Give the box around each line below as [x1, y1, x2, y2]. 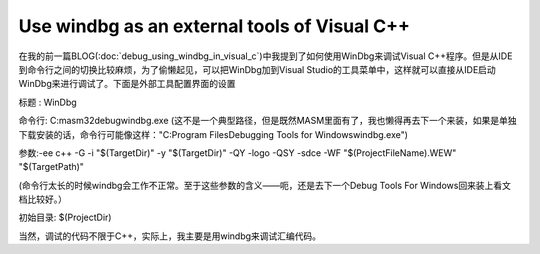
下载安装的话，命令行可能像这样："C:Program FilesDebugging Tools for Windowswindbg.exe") [18, 128, 409, 140]
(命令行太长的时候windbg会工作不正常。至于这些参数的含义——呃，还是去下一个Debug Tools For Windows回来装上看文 [18, 179, 512, 191]
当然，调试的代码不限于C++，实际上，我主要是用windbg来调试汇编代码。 [18, 230, 322, 242]
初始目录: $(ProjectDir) [18, 211, 112, 224]
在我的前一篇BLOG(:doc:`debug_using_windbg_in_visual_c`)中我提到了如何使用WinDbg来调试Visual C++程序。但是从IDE [18, 50, 513, 62]
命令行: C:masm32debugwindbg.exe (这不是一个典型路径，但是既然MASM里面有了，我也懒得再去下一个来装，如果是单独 [18, 115, 517, 127]
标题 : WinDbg [18, 96, 77, 108]
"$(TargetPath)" [18, 161, 85, 173]
